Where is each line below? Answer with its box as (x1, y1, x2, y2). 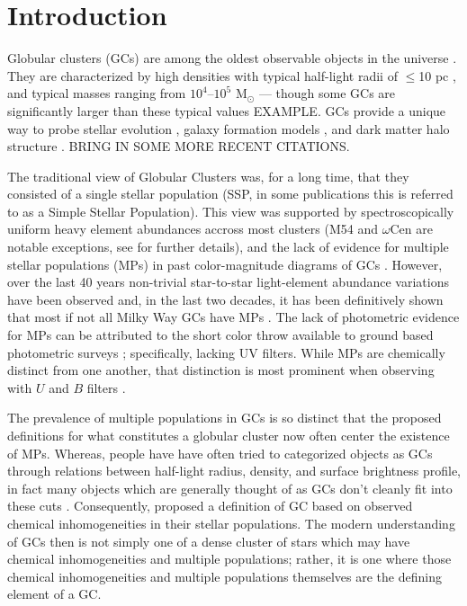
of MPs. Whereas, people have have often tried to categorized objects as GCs (7, 443, 433, 462)
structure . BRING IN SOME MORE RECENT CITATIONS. (7, 137, 350, 156)
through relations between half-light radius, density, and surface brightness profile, (7, 461, 461, 480)
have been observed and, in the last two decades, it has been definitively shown (7, 290, 444, 308)
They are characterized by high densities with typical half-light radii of (7, 66, 398, 85)
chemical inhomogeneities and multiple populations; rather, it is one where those (7, 549, 452, 568)
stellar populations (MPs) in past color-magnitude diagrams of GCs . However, (7, 254, 443, 273)
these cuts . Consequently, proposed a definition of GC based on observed (7, 496, 413, 515)
